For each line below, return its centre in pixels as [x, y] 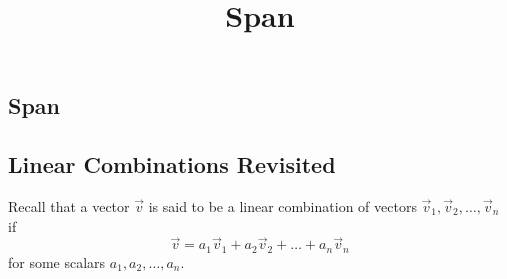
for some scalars [57, 261]
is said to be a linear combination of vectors [282, 205]
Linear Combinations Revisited [172, 164]
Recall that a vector [69, 205]
